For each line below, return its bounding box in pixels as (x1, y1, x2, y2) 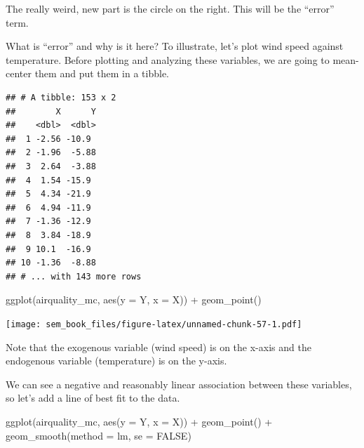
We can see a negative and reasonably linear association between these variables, (6, 376, 352, 391)
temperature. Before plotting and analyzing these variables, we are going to (6, 52, 330, 67)
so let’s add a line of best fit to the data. (6, 390, 180, 405)
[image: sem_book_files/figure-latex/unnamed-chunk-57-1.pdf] (6, 319, 302, 329)
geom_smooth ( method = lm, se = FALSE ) (6, 428, 191, 442)
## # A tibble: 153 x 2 (6, 92, 116, 103)
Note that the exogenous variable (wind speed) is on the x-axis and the (6, 339, 311, 354)
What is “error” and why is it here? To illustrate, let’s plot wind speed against (6, 39, 344, 53)
